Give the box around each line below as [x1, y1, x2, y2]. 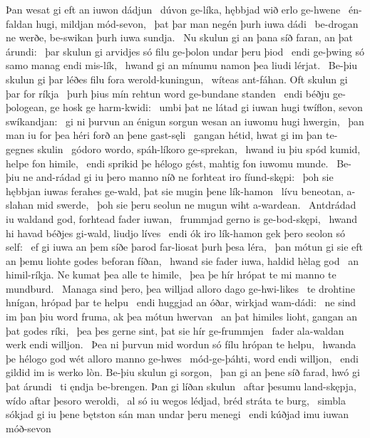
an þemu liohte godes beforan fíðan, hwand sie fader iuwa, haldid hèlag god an [6, 253, 359, 268]
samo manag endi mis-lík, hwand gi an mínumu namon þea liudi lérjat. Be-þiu [6, 58, 358, 73]
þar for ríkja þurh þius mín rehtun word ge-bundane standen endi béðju [6, 85, 330, 100]
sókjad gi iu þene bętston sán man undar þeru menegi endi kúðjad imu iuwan [6, 407, 349, 422]
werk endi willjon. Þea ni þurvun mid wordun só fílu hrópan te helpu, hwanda [6, 337, 356, 352]
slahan [6, 197, 34, 212]
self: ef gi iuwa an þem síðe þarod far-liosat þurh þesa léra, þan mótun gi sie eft [6, 239, 364, 254]
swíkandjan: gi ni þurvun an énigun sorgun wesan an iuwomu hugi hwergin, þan [6, 113, 364, 128]
